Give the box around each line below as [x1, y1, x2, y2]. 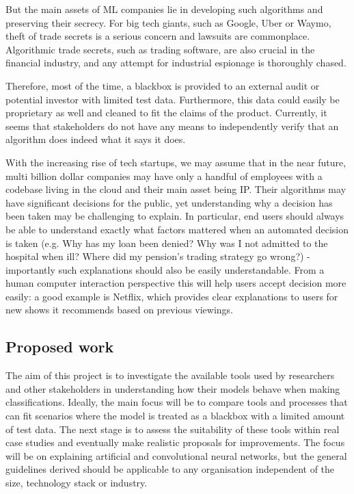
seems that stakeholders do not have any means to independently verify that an [5, 118, 339, 133]
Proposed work [5, 336, 114, 357]
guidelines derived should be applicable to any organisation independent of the [5, 462, 335, 476]
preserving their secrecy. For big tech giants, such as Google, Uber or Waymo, [5, 15, 331, 29]
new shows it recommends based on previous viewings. [5, 302, 234, 317]
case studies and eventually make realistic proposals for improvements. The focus [5, 435, 345, 450]
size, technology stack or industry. [5, 476, 148, 490]
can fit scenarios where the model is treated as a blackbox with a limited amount [5, 408, 345, 423]
